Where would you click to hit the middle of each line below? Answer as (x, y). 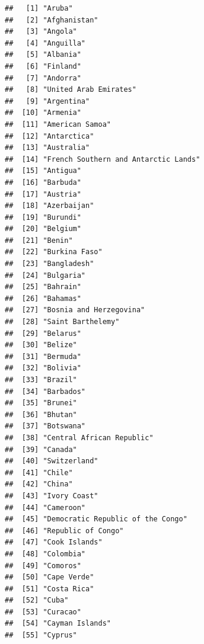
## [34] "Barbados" (45, 391)
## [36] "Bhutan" (41, 414)
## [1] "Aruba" (39, 8)
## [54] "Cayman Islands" (58, 624)
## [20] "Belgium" (43, 229)
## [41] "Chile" (39, 472)
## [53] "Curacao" (43, 612)
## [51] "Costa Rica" (50, 589)
